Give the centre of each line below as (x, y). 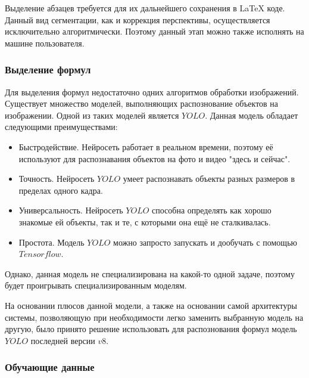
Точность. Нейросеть (57, 179)
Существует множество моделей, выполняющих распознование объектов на (142, 103)
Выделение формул (48, 69)
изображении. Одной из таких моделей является (92, 115)
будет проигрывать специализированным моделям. (96, 285)
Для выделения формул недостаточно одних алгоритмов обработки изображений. (152, 92)
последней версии (63, 340)
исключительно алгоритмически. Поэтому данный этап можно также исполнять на (154, 31)
